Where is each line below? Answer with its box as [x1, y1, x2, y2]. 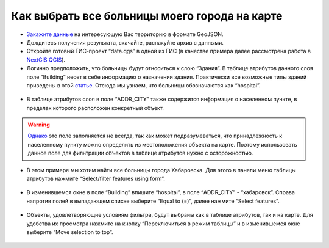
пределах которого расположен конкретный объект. [26, 104, 164, 111]
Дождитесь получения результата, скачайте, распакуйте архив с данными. [26, 38, 224, 46]
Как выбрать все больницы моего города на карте [11, 9, 283, 23]
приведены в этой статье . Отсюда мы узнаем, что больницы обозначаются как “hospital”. [26, 81, 261, 89]
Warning [27, 121, 50, 128]
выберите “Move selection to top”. [26, 228, 113, 235]
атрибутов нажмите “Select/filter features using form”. [26, 175, 166, 183]
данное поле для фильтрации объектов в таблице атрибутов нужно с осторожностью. [27, 150, 253, 157]
